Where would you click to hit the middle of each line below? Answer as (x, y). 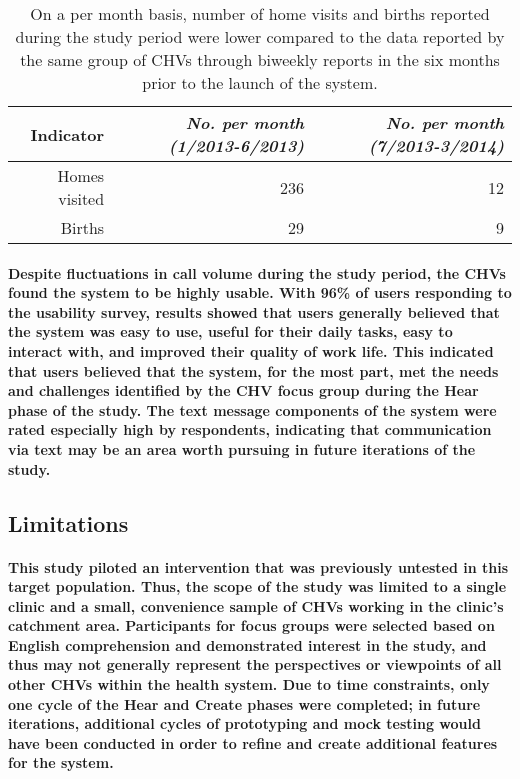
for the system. (61, 762)
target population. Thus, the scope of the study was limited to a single (257, 586)
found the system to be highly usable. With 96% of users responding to (260, 292)
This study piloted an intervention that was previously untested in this (258, 566)
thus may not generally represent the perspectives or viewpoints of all (255, 664)
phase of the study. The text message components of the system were (252, 409)
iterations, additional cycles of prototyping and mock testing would (244, 723)
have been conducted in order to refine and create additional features (253, 742)
